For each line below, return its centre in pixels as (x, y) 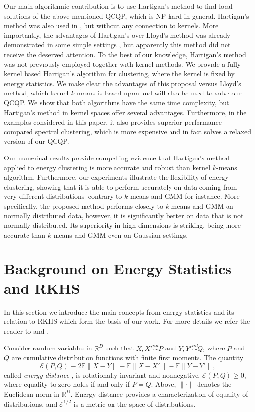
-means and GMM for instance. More (184, 196)
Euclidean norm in (32, 394)
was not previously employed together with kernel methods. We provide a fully (123, 64)
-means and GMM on (201, 206)
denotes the (214, 384)
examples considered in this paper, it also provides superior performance (113, 122)
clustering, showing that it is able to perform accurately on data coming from (121, 186)
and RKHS (42, 288)
